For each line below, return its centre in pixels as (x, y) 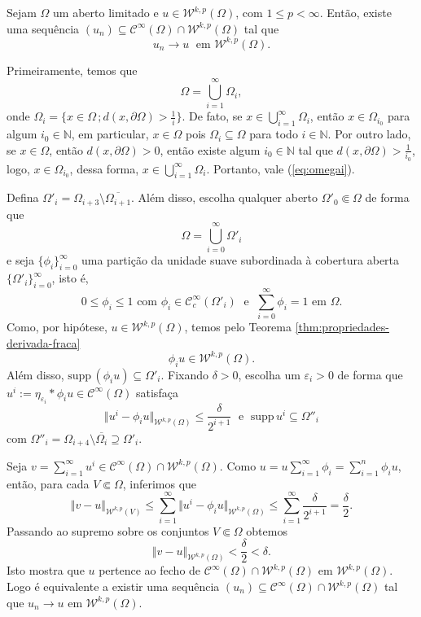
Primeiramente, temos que (72, 70)
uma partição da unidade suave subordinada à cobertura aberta (240, 260)
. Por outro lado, (369, 134)
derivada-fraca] (44, 342)
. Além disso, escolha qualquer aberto (225, 197)
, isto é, (70, 278)
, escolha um (269, 374)
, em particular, (110, 134)
